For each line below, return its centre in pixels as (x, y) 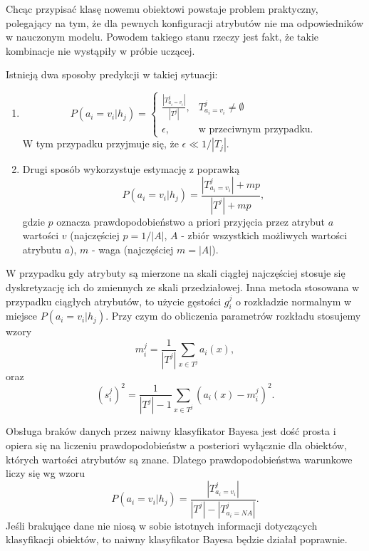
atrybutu (42, 249)
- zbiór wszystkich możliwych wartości (264, 235)
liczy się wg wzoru (45, 473)
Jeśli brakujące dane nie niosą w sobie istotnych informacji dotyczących (162, 525)
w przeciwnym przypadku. (256, 129)
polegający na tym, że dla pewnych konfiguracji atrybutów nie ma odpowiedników (185, 22)
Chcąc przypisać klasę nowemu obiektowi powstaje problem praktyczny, (162, 9)
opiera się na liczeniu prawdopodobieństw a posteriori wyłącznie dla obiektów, (176, 445)
